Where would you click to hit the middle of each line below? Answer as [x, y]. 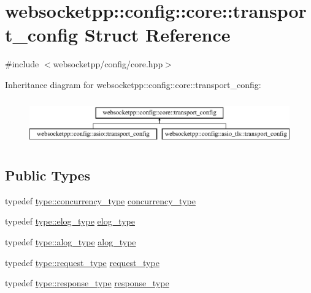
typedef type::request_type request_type [82, 262]
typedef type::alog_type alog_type [71, 242]
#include [22, 64]
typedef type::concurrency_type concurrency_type [100, 200]
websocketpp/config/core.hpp [108, 64]
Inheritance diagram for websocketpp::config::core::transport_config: [133, 84]
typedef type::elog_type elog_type [70, 221]
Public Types [48, 175]
